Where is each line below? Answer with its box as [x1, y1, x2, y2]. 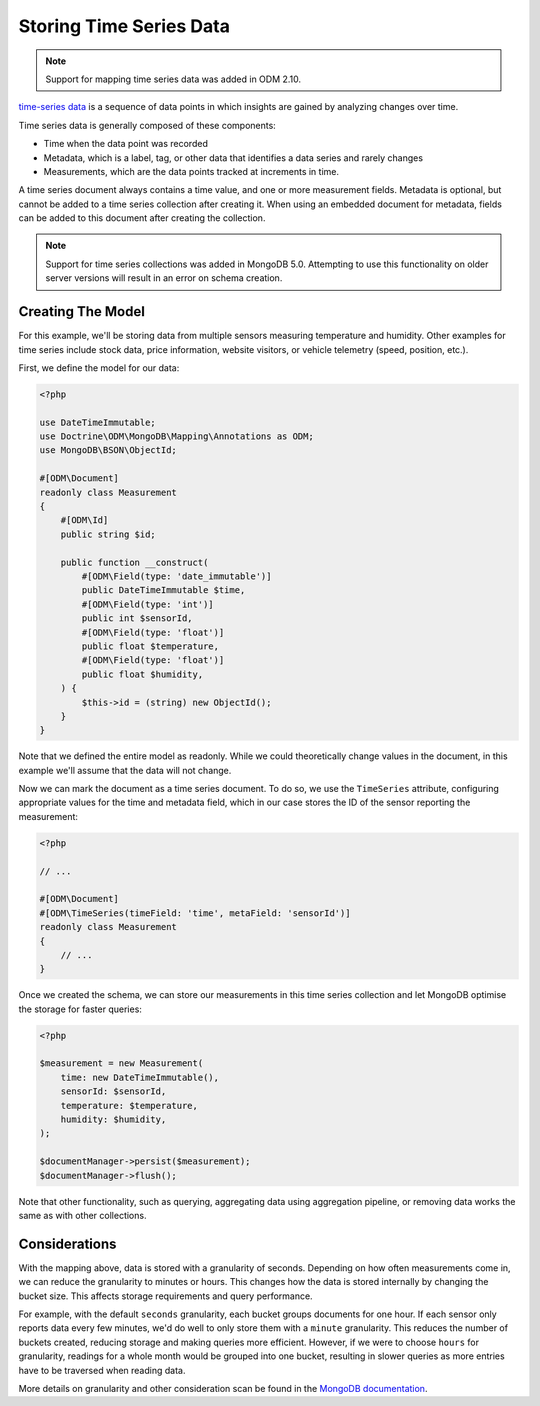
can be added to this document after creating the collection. [18, 212, 266, 224]
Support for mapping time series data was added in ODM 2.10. [45, 73, 302, 85]
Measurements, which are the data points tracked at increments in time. [43, 165, 340, 177]
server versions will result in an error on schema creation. [45, 272, 283, 284]
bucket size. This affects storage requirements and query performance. [18, 1290, 314, 1302]
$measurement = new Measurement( [39, 1058, 204, 1069]
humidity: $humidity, [60, 1114, 167, 1125]
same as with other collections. [18, 1209, 147, 1221]
